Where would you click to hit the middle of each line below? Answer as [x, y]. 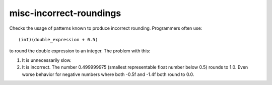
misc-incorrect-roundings [65, 13]
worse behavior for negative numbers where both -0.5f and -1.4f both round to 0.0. [108, 74]
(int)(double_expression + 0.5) [58, 39]
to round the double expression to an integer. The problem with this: [80, 51]
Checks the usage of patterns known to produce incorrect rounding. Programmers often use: [106, 28]
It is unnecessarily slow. [47, 60]
